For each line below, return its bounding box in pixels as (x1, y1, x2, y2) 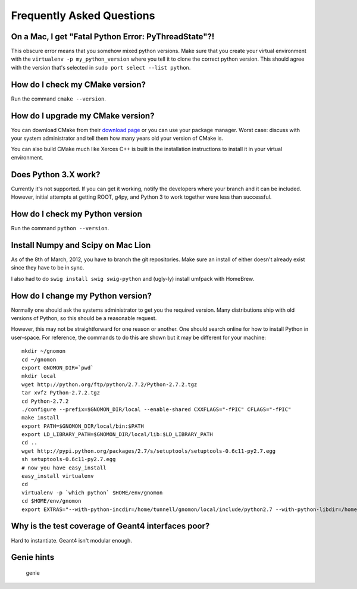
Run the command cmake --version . (11, 95, 107, 102)
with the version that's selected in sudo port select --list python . (11, 64, 191, 71)
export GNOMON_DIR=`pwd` (21, 364, 94, 371)
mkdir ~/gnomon (21, 348, 66, 355)
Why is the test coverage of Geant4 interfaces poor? (11, 521, 210, 531)
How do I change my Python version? (11, 290, 152, 300)
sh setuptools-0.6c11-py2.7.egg (21, 456, 116, 463)
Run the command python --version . (11, 225, 109, 232)
